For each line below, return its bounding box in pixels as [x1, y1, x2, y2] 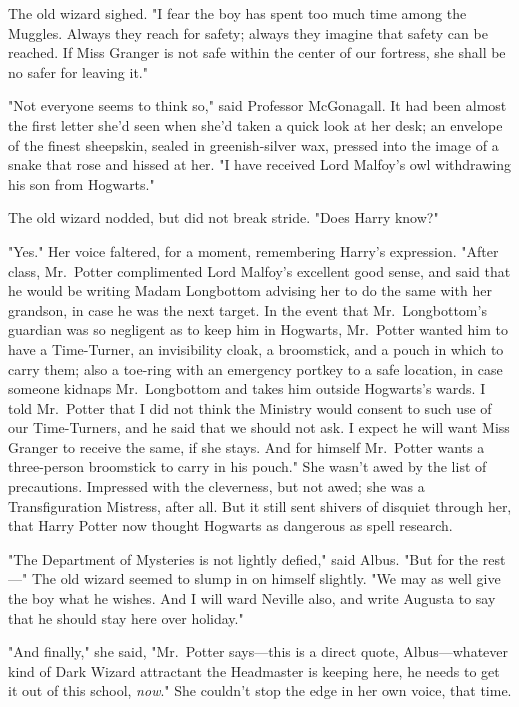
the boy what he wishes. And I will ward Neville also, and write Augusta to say [8, 588, 496, 609]
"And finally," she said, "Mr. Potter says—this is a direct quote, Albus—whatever [8, 641, 509, 662]
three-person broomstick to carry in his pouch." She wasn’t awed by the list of [8, 456, 487, 477]
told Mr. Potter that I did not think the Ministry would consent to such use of [8, 397, 492, 418]
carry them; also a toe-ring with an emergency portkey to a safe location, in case [8, 358, 503, 379]
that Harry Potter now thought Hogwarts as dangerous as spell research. [8, 515, 453, 536]
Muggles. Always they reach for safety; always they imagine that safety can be [8, 22, 488, 43]
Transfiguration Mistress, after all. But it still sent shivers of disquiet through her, [8, 495, 512, 516]
